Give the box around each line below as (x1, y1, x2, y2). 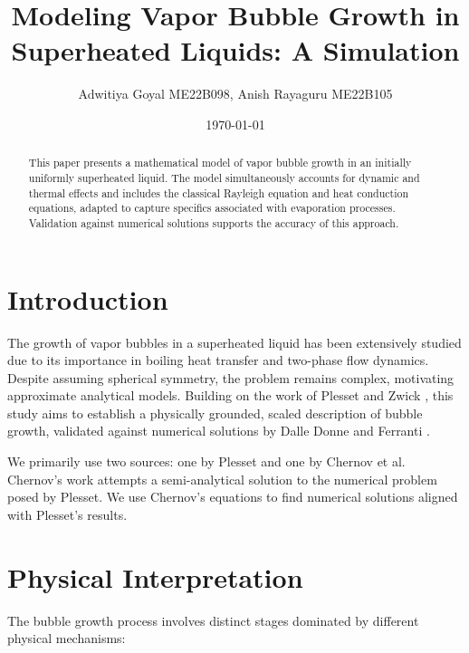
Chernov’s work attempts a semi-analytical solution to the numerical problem (7, 469, 437, 488)
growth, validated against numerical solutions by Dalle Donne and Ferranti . (7, 421, 430, 440)
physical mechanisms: (7, 629, 126, 648)
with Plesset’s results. (7, 504, 128, 523)
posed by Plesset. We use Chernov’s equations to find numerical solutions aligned (7, 487, 458, 506)
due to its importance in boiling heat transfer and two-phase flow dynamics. (7, 351, 429, 370)
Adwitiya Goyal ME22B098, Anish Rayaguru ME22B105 (78, 84, 393, 103)
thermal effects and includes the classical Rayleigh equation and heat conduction (28, 185, 409, 200)
